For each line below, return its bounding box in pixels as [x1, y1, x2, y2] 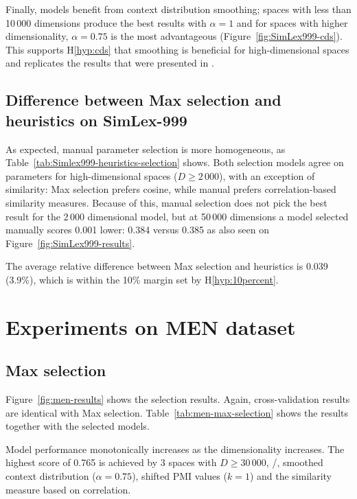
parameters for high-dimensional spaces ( [5, 168, 178, 183]
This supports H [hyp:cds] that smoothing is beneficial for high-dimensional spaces [5, 42, 349, 56]
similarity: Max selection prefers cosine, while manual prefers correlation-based [5, 182, 336, 196]
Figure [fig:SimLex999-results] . [5, 235, 135, 250]
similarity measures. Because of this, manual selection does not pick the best [5, 195, 327, 209]
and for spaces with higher [236, 15, 348, 30]
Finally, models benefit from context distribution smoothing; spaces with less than [5, 2, 352, 16]
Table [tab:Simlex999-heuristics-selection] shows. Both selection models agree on [5, 155, 344, 170]
